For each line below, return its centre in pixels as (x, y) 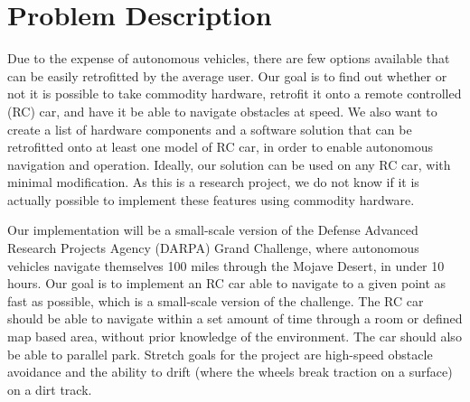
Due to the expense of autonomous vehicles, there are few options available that (229, 58)
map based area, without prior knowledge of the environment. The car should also (235, 337)
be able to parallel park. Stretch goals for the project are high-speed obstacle (220, 354)
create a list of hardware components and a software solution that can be (210, 129)
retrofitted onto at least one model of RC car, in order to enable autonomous (221, 147)
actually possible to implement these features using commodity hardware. (211, 199)
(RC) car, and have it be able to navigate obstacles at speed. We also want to (222, 111)
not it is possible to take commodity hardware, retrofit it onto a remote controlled (235, 93)
